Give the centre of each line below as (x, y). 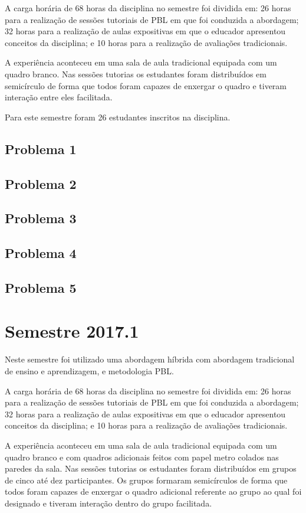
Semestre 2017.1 (72, 331)
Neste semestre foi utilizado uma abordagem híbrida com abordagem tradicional (150, 359)
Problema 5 (41, 287)
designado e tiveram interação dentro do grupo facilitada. (108, 503)
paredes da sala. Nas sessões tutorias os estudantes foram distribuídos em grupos (151, 468)
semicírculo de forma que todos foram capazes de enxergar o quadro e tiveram (146, 85)
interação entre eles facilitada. (59, 97)
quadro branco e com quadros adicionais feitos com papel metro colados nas (142, 457)
